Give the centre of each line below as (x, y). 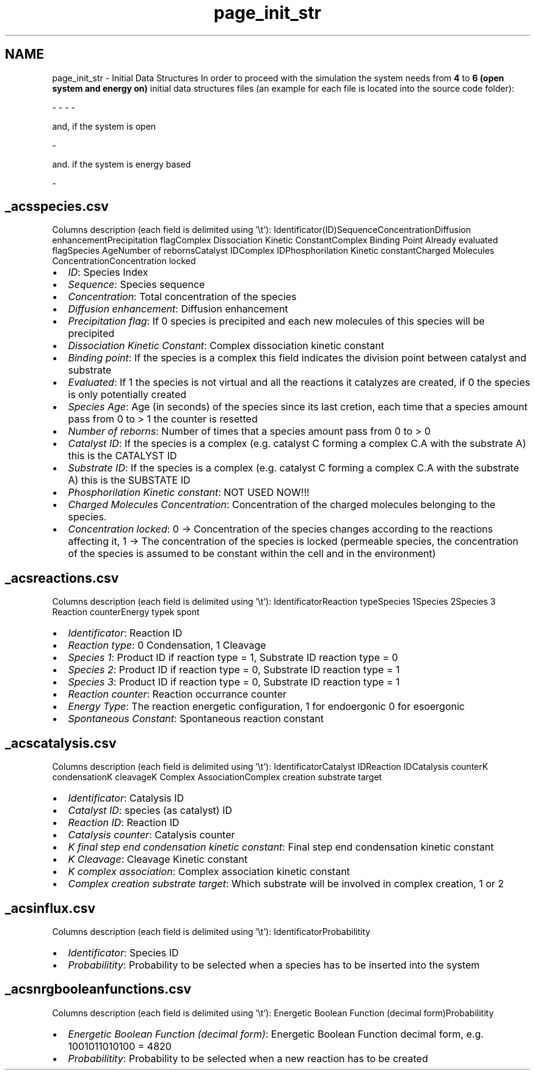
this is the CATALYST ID (122, 456)
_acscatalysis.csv (61, 743)
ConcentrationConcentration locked (124, 261)
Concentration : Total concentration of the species (182, 297)
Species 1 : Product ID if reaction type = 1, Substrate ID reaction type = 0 (233, 658)
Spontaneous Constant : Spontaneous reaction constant (196, 719)
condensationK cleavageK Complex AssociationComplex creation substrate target (217, 777)
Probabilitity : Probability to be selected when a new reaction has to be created (248, 1058)
